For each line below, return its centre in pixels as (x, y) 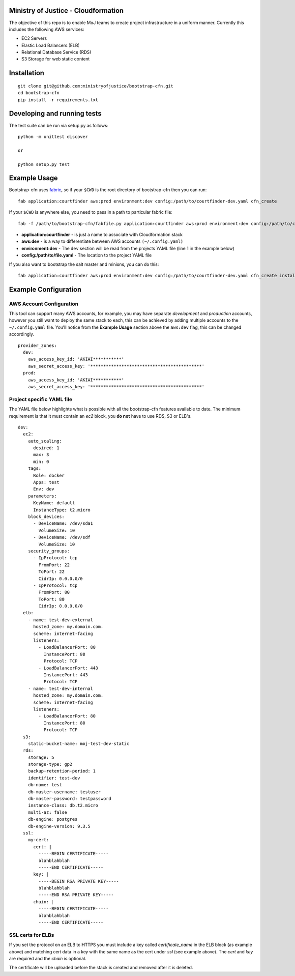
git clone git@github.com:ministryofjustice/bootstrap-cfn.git (96, 86)
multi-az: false (47, 812)
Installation (27, 73)
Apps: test (46, 482)
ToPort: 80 (52, 599)
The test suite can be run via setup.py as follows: (59, 125)
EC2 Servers (34, 38)
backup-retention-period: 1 (62, 771)
